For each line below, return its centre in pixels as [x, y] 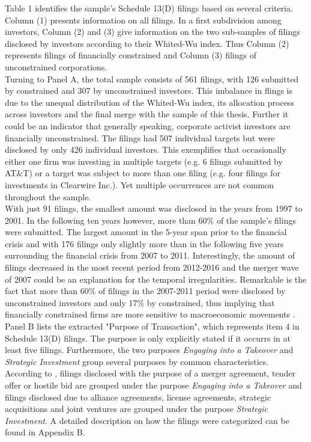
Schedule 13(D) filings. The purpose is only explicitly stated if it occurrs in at [148, 338]
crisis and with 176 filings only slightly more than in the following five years [144, 243]
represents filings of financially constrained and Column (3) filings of [131, 55]
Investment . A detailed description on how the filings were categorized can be [147, 420]
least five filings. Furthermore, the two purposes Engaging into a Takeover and [149, 350]
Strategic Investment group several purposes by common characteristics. [137, 361]
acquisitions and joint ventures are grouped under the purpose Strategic [136, 409]
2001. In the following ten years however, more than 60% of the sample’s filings [150, 220]
